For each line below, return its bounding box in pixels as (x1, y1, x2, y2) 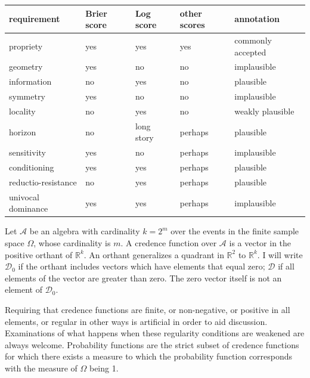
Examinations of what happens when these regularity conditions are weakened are (5, 327, 305, 339)
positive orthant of (5, 248, 73, 261)
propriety (9, 39, 43, 52)
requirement (9, 13, 60, 25)
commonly (234, 33, 272, 46)
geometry (9, 60, 43, 73)
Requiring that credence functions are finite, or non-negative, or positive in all (5, 303, 290, 315)
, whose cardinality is (33, 237, 111, 249)
